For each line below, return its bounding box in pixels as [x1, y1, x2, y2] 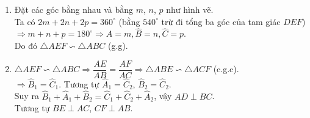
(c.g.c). [213, 62, 239, 75]
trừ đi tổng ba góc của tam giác [161, 15, 281, 28]
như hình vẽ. [166, 3, 214, 15]
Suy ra [14, 89, 39, 102]
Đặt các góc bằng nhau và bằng [14, 3, 134, 15]
